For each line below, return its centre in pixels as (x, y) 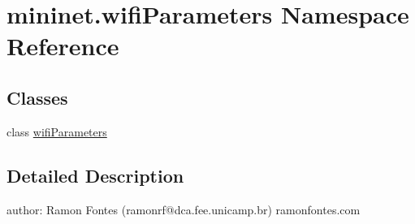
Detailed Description (95, 175)
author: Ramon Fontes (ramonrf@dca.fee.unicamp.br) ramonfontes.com (184, 209)
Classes (37, 97)
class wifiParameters (57, 131)
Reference (63, 46)
